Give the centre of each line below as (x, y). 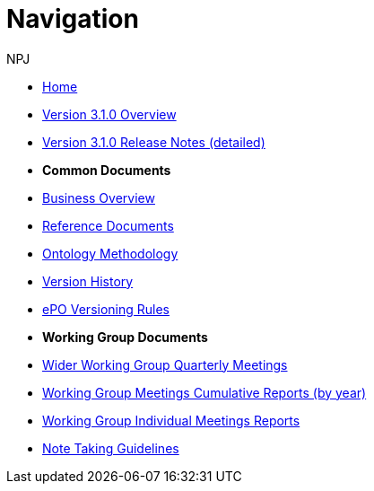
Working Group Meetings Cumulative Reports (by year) (204, 392)
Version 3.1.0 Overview (109, 114)
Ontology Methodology (110, 253)
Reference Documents (108, 225)
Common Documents (107, 170)
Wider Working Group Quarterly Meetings (165, 364)
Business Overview (99, 197)
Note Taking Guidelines (111, 448)
